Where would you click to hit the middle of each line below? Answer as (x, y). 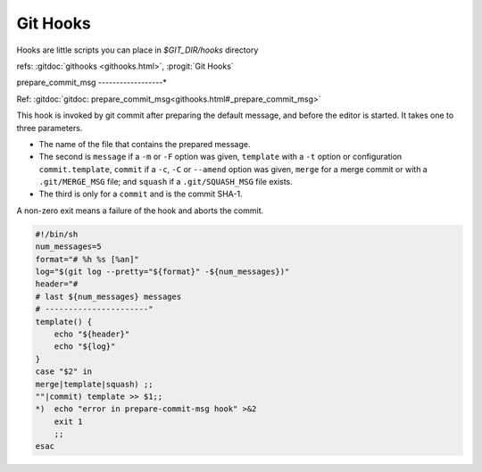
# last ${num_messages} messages (108, 296)
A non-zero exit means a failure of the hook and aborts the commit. (140, 211)
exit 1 (68, 421)
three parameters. (50, 128)
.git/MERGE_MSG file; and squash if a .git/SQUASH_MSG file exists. (166, 182)
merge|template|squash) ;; (94, 384)
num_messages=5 (68, 247)
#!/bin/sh (57, 234)
